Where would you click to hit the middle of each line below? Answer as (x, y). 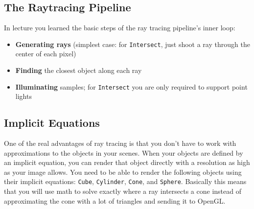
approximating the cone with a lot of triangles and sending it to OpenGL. (115, 200)
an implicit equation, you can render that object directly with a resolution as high (127, 162)
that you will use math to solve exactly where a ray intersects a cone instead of (123, 191)
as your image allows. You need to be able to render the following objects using (123, 172)
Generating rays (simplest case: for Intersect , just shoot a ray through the (133, 44)
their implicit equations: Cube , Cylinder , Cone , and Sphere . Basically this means (125, 181)
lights (23, 96)
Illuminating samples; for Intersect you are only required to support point (131, 86)
